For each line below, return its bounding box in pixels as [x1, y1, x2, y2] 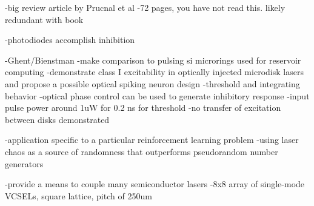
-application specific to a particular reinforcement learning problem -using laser [5, 133, 299, 146]
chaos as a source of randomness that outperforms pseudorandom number [5, 145, 278, 158]
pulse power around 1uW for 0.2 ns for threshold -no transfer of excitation [5, 101, 281, 114]
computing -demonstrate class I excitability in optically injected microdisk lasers [5, 65, 304, 78]
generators [5, 157, 44, 170]
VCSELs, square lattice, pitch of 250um [5, 189, 152, 202]
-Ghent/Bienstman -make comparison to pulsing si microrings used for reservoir [5, 53, 301, 66]
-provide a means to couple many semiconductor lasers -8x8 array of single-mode [5, 178, 305, 190]
